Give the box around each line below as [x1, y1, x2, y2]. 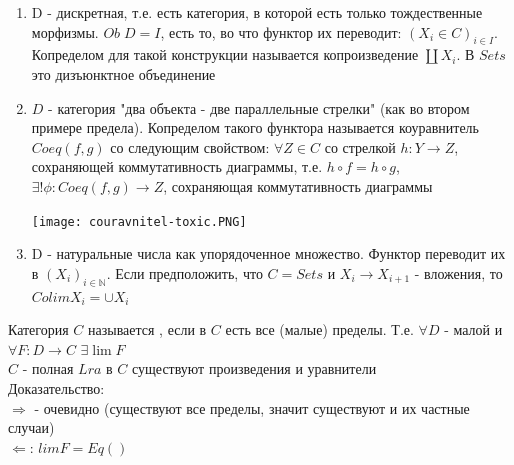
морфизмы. [31, 21, 99, 42]
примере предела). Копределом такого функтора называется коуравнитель [31, 117, 479, 138]
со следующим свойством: [110, 136, 270, 157]
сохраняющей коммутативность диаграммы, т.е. [31, 156, 323, 177]
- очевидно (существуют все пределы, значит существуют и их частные [34, 397, 470, 418]
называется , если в [88, 319, 207, 340]
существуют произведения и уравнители [132, 358, 377, 379]
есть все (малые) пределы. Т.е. [225, 319, 414, 340]
